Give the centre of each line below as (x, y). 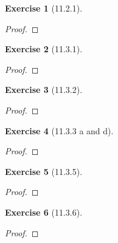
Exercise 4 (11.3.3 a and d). (59, 130)
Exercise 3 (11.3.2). (44, 90)
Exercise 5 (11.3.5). (44, 171)
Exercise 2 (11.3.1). (44, 49)
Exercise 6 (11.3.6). (44, 212)
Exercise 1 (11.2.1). (44, 8)
